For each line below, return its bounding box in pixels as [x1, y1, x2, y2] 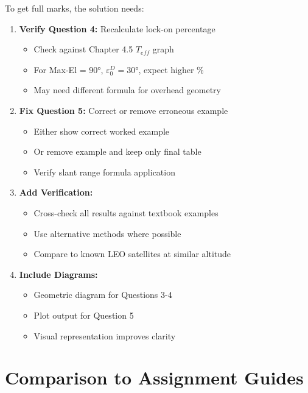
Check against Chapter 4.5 [33, 43, 133, 55]
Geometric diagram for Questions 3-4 [33, 288, 172, 301]
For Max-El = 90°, [33, 63, 103, 76]
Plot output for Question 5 [33, 308, 134, 321]
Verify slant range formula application [33, 165, 175, 178]
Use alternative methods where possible [33, 227, 181, 239]
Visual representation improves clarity [33, 329, 176, 342]
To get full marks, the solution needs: [5, 2, 144, 14]
